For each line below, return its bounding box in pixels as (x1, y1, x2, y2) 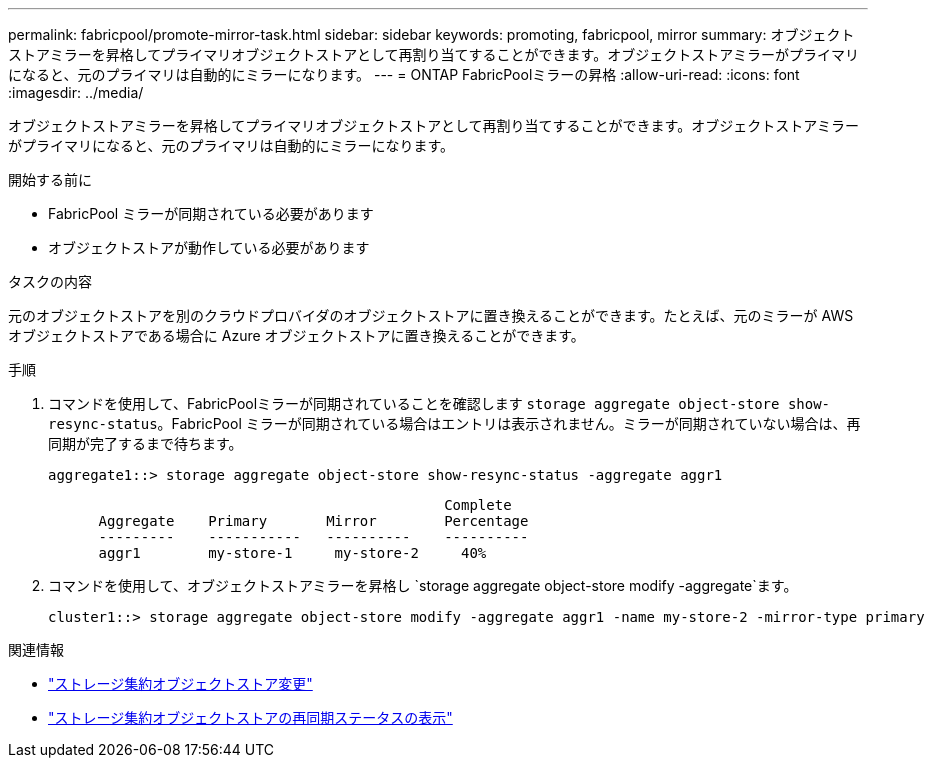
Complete (444, 497, 512, 513)
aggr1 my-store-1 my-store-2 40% (98, 545, 487, 561)
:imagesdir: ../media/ (8, 84, 144, 101)
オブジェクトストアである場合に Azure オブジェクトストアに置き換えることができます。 (8, 327, 585, 344)
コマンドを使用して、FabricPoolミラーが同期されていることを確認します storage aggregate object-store (48, 395, 780, 412)
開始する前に (8, 171, 92, 188)
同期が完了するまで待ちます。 (48, 435, 243, 452)
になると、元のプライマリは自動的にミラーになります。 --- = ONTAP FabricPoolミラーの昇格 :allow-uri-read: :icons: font (8, 66, 800, 83)
